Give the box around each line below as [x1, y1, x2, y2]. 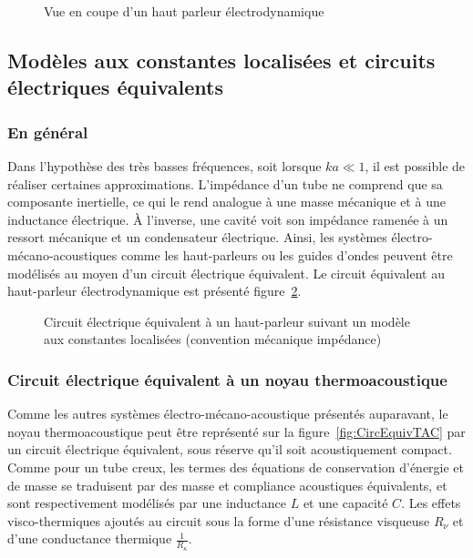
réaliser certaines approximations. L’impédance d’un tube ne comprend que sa [7, 174, 443, 193]
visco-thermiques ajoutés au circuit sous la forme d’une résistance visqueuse [7, 511, 430, 530]
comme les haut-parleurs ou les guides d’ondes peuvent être [120, 245, 453, 264]
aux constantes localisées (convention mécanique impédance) [44, 330, 382, 349]
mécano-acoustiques [7, 245, 118, 264]
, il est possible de [365, 156, 466, 175]
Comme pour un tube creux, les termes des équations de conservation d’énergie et [7, 457, 465, 476]
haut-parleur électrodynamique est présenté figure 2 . [7, 281, 302, 300]
